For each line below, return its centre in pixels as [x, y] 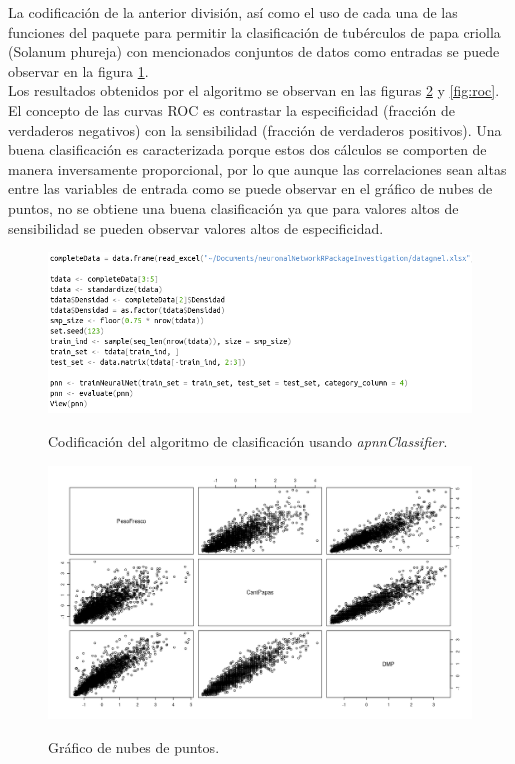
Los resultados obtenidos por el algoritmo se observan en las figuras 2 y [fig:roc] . [254, 90]
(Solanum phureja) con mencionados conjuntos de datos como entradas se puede [254, 51]
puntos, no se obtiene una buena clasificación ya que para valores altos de [233, 207]
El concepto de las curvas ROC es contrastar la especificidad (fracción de [231, 109]
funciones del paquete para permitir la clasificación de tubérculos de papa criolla [254, 31]
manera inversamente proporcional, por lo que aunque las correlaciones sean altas [257, 168]
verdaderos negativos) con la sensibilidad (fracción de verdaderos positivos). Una [255, 129]
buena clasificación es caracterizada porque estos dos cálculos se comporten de [247, 149]
